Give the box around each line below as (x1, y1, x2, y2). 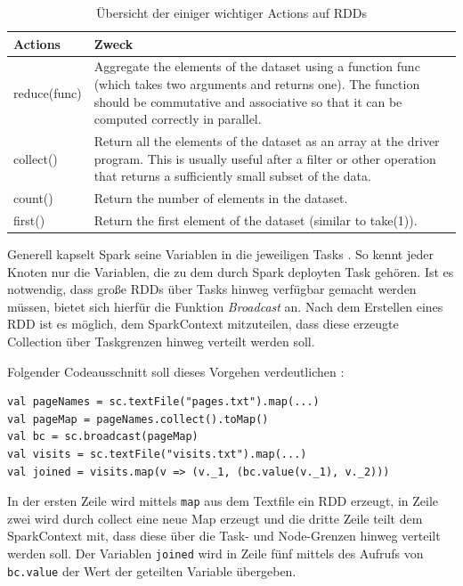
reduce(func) (13, 83, 82, 102)
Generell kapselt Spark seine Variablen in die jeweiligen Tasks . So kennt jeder (7, 245, 434, 264)
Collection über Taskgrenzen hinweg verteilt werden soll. (7, 332, 315, 350)
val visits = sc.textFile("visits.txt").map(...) (7, 447, 307, 460)
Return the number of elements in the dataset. (93, 189, 348, 208)
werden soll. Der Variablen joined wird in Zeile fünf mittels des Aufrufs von (7, 544, 424, 562)
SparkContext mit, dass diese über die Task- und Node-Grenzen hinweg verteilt (7, 526, 441, 545)
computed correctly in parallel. (93, 110, 262, 128)
